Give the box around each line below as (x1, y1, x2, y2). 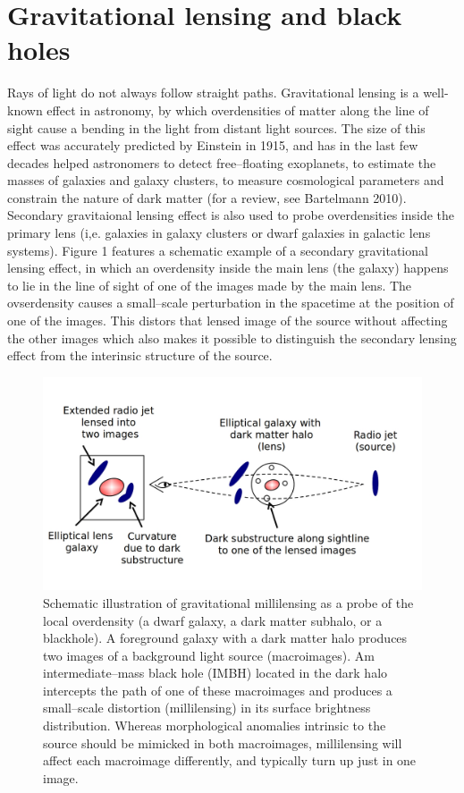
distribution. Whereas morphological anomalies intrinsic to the (43, 716, 386, 735)
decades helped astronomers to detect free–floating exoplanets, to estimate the (7, 153, 436, 172)
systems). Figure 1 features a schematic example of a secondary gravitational (7, 240, 428, 259)
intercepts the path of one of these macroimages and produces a (43, 680, 392, 699)
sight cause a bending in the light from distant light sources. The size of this (7, 118, 426, 137)
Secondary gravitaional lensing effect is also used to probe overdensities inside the (7, 206, 455, 224)
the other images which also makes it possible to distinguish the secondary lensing (7, 328, 457, 347)
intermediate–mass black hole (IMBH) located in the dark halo (43, 663, 388, 682)
